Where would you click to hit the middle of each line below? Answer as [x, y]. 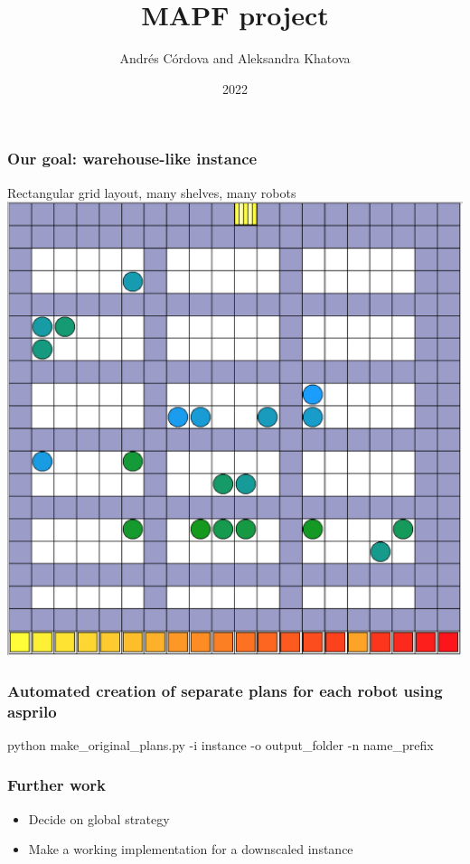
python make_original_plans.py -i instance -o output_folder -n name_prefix [221, 744]
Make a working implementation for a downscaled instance [191, 849]
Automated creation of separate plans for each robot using [225, 690]
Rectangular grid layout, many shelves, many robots [152, 192]
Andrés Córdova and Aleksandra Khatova [235, 58]
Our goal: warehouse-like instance [132, 159]
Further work [57, 785]
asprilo [32, 711]
